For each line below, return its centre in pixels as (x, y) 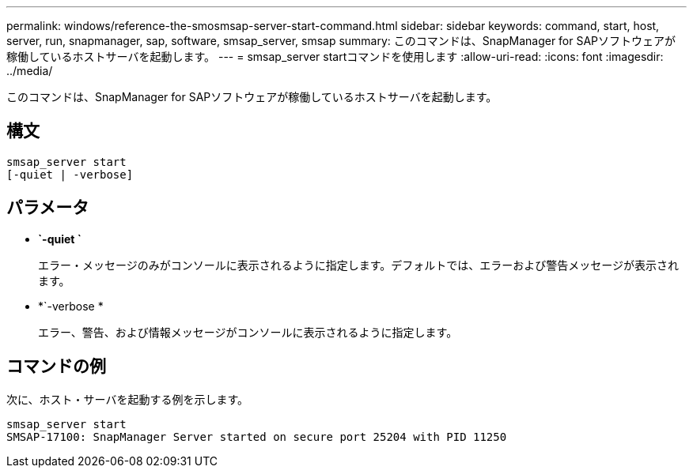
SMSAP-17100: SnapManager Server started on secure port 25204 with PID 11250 (257, 436)
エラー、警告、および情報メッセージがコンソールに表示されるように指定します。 (248, 332)
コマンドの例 (56, 367)
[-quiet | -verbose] (70, 174)
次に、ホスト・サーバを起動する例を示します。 (128, 399)
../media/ (30, 71)
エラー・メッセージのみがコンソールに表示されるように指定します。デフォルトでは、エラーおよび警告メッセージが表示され (359, 265)
